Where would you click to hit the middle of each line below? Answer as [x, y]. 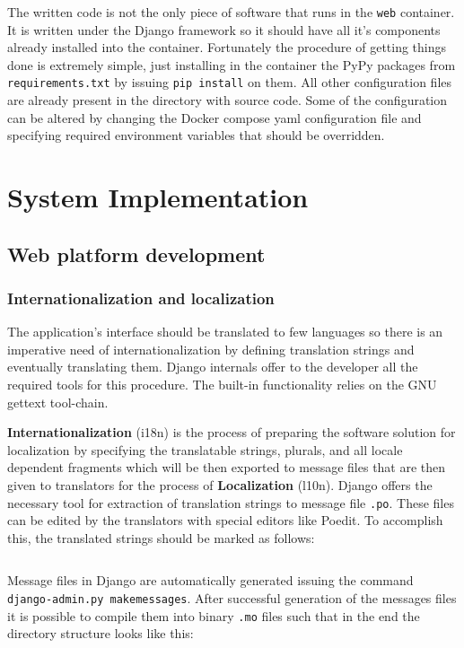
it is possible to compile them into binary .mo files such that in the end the [214, 615]
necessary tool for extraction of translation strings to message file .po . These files [231, 502]
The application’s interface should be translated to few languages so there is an [225, 332]
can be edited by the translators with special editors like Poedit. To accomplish [225, 520]
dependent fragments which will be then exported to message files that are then [227, 467]
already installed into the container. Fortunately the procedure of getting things [227, 47]
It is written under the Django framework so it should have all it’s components [224, 29]
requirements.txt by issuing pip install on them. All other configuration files [230, 82]
